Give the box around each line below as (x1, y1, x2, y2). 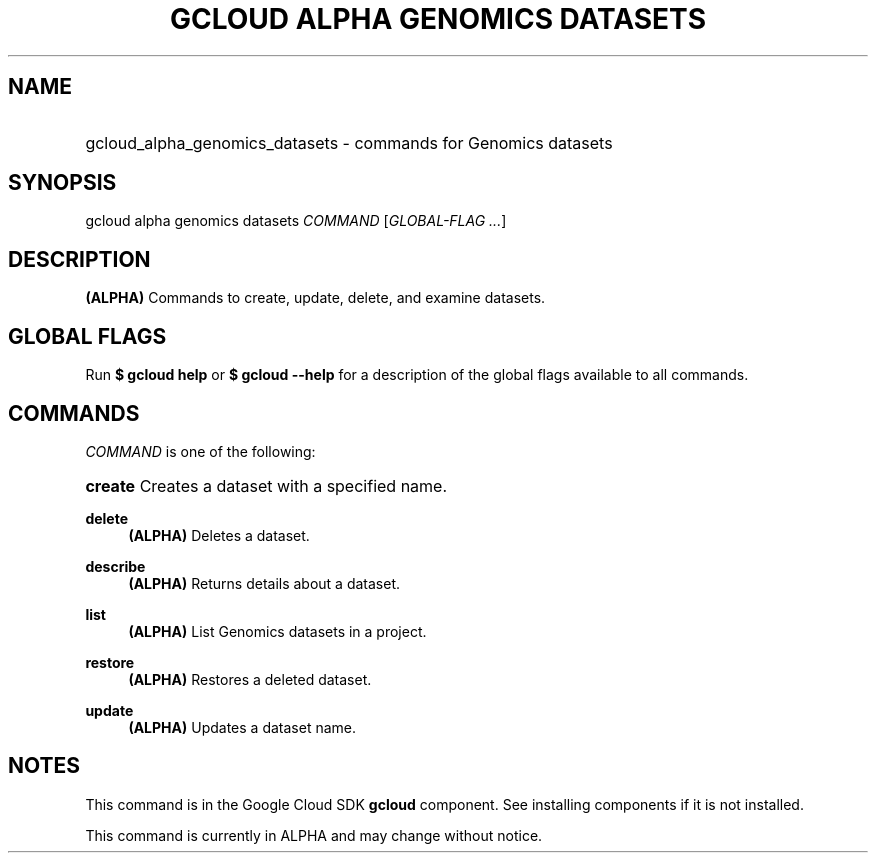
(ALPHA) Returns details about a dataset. (128, 574, 401, 592)
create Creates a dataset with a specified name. (85, 475, 448, 496)
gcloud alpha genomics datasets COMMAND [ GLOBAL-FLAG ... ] (85, 212, 507, 230)
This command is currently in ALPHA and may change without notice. (85, 826, 543, 844)
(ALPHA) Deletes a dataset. (128, 526, 310, 544)
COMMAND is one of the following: (85, 442, 316, 460)
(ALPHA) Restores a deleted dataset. (128, 670, 372, 688)
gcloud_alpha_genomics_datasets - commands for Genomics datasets (85, 132, 613, 153)
